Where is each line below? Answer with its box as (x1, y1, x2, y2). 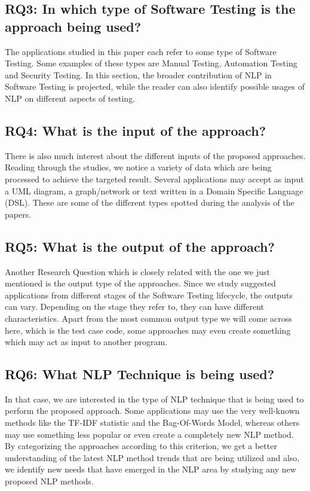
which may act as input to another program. (5, 336, 168, 348)
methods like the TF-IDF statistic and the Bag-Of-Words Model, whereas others (5, 416, 300, 429)
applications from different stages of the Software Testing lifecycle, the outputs (5, 288, 293, 301)
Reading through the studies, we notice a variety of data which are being (5, 161, 272, 173)
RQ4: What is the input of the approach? (5, 121, 266, 139)
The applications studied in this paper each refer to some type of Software (5, 45, 277, 57)
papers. (5, 208, 32, 220)
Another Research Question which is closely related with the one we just (5, 265, 270, 277)
